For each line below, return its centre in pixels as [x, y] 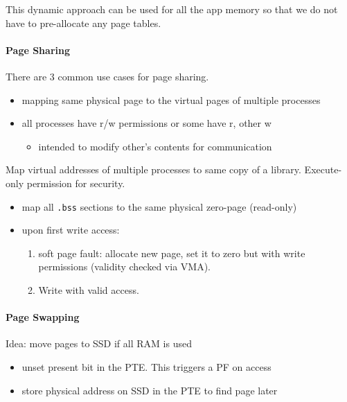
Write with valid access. [89, 289]
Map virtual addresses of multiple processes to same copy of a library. [153, 169]
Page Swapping [43, 317]
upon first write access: [71, 230]
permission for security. [76, 183]
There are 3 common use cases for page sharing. [107, 76]
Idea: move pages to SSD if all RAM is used [99, 343]
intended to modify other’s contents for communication [155, 146]
